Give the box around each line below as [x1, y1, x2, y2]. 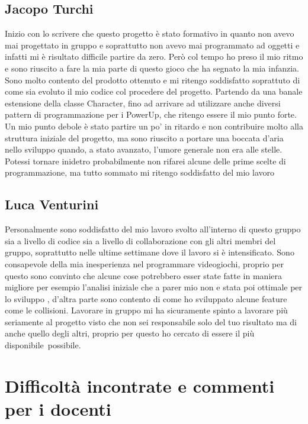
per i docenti [5, 397, 111, 421]
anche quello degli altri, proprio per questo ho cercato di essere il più [5, 327, 255, 339]
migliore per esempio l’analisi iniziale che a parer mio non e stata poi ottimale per [5, 281, 303, 293]
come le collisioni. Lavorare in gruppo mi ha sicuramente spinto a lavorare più [5, 304, 288, 316]
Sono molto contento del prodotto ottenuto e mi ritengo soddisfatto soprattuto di [5, 73, 300, 86]
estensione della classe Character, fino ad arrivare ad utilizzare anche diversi [5, 96, 281, 109]
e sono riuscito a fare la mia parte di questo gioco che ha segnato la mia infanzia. [5, 62, 299, 74]
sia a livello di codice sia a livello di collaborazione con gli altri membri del [5, 234, 276, 247]
